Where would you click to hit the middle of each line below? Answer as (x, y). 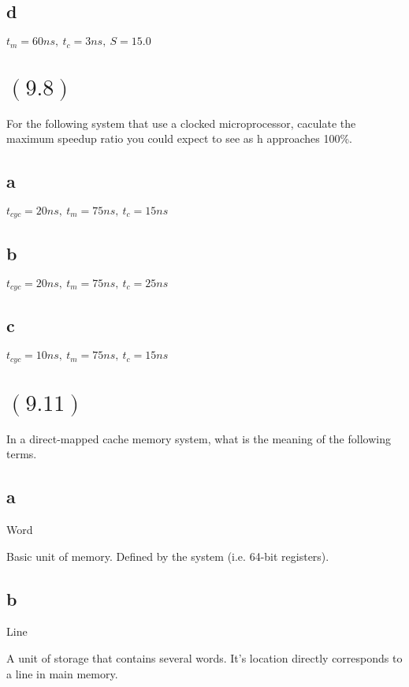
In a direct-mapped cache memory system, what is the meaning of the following (199, 438)
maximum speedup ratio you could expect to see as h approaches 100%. (180, 138)
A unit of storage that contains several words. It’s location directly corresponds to (204, 658)
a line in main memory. (62, 673)
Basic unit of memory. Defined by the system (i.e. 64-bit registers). (168, 556)
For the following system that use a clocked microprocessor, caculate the (181, 123)
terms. (22, 454)
